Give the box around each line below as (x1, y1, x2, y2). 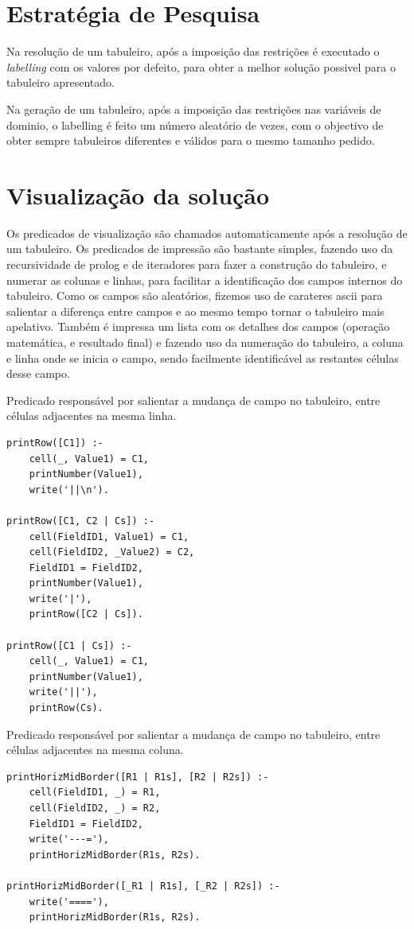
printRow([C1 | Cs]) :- (6, 639, 132, 651)
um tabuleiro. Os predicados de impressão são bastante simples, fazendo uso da (6, 240, 393, 257)
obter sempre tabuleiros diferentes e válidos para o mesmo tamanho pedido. (6, 132, 375, 149)
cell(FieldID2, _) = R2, (29, 803, 161, 814)
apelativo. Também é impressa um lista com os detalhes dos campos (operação (6, 318, 390, 335)
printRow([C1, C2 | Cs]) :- (6, 515, 155, 527)
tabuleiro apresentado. (6, 74, 115, 91)
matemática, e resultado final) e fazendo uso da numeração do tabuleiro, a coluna (6, 333, 404, 350)
